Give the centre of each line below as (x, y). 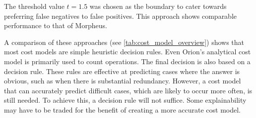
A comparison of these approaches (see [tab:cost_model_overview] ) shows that (124, 42)
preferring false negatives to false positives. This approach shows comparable (121, 16)
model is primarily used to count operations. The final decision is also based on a (127, 61)
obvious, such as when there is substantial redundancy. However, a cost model (123, 81)
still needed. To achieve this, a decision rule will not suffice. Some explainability (125, 100)
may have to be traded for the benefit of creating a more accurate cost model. (123, 109)
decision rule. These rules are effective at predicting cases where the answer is (122, 71)
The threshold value (34, 6)
